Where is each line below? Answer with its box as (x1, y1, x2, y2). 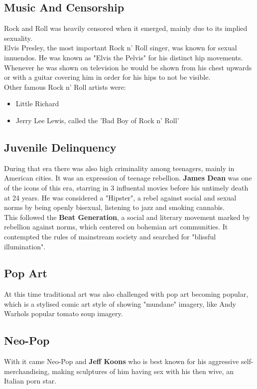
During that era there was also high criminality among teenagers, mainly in (4, 163, 235, 173)
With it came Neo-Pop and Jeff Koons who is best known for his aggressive (4, 356, 239, 367)
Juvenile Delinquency (4, 139, 117, 155)
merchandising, (4, 366, 50, 376)
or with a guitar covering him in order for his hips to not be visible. (4, 72, 211, 82)
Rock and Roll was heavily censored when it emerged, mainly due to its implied (4, 23, 248, 33)
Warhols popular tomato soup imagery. (4, 308, 123, 319)
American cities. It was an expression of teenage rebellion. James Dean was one (4, 173, 252, 183)
